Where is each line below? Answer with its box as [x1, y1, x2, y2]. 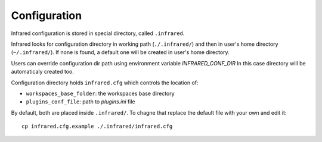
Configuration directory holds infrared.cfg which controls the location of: [11, 79, 199, 86]
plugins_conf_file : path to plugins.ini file [26, 98, 135, 105]
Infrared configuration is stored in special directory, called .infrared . [11, 30, 185, 37]
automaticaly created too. [11, 68, 74, 75]
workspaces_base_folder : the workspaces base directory [26, 90, 175, 97]
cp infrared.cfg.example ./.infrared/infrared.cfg [21, 123, 173, 130]
